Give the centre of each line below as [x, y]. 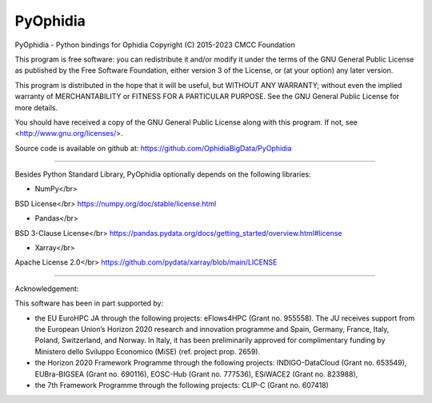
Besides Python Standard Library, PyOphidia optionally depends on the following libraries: [163, 174]
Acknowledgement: [47, 289]
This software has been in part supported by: [89, 303]
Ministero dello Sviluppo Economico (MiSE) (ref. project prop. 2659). [147, 351]
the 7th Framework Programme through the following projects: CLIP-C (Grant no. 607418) [182, 385]
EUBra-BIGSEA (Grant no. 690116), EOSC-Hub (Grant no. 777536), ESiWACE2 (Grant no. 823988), [196, 374]
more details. [36, 107]
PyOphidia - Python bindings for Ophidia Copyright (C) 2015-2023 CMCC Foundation [155, 45]
